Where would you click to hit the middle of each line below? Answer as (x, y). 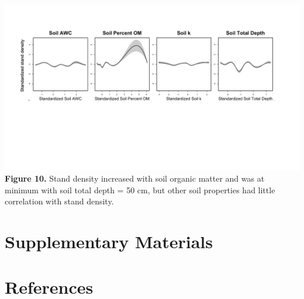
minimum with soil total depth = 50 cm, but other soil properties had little (140, 190)
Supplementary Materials (109, 241)
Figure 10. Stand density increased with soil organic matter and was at (135, 178)
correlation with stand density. (59, 201)
